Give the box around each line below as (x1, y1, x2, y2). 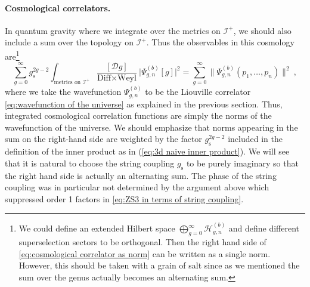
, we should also (233, 24, 292, 36)
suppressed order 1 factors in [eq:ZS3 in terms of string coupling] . (5, 192, 244, 205)
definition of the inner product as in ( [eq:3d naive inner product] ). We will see (5, 145, 290, 158)
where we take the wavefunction (5, 85, 122, 98)
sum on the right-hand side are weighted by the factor (5, 132, 202, 145)
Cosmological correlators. (5, 1, 111, 14)
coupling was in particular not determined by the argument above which (5, 181, 269, 193)
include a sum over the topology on (5, 36, 134, 48)
